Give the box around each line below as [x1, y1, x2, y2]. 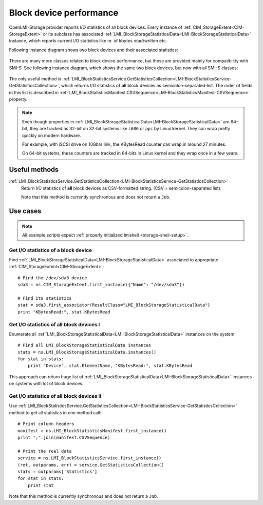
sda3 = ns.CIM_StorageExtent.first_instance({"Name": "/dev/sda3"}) [18, 282, 185, 288]
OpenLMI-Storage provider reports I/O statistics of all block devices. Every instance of [9, 24, 183, 30]
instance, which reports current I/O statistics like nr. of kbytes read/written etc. [9, 38, 167, 44]
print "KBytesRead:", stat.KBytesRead [18, 309, 111, 314]
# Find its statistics [18, 295, 72, 301]
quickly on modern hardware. [22, 132, 81, 138]
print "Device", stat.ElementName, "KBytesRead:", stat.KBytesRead [27, 363, 192, 369]
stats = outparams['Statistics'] [18, 468, 97, 474]
